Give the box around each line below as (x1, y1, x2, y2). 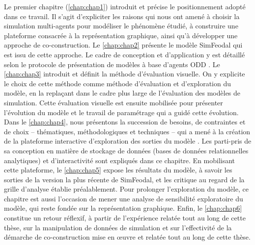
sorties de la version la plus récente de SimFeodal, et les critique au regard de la (4, 174, 245, 184)
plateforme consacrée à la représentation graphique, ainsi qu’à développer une (4, 30, 238, 40)
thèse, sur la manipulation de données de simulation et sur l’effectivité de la (4, 222, 232, 232)
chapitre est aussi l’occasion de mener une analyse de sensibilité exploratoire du (4, 193, 243, 203)
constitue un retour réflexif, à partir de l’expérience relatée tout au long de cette (4, 213, 246, 223)
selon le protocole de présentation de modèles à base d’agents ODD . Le (4, 59, 220, 69)
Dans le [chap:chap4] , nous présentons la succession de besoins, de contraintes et (4, 117, 246, 127)
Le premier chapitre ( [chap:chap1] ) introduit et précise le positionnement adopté (4, 1, 246, 11)
